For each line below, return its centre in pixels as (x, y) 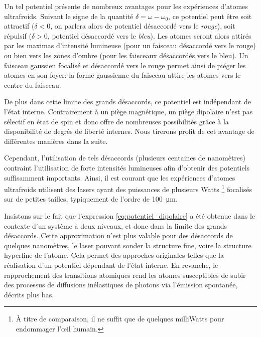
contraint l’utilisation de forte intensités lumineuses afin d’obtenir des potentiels (127, 167)
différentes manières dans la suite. (56, 141)
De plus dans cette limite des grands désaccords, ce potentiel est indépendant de (127, 102)
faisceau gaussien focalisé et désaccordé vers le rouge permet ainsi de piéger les (125, 65)
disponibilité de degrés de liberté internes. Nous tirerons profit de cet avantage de (129, 131)
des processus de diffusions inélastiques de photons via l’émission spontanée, (121, 285)
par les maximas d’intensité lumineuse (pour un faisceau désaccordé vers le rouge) (130, 45)
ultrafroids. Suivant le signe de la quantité (69, 16)
